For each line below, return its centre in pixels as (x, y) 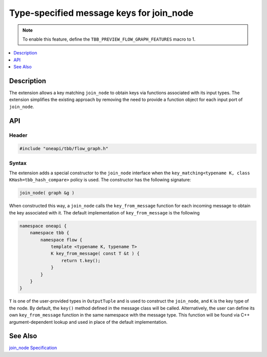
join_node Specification (33, 348)
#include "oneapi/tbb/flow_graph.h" (64, 149)
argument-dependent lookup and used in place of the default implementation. (88, 322)
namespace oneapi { (43, 226)
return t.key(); (81, 260)
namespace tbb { (49, 233)
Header (18, 135)
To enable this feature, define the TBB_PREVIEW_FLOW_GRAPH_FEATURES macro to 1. (109, 39)
